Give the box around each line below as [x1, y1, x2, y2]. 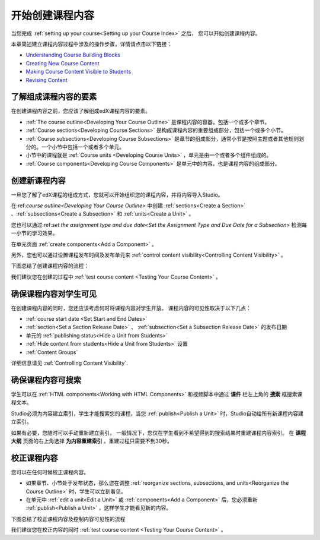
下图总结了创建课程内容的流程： [11, 262, 89, 270]
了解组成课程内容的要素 [11, 92, 97, 102]
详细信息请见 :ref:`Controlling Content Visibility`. [11, 359, 128, 367]
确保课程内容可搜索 [11, 375, 81, 385]
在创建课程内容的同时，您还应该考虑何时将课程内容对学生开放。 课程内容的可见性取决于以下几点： [11, 304, 251, 311]
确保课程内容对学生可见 [11, 289, 97, 299]
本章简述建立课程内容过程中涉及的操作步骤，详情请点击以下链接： [11, 40, 172, 48]
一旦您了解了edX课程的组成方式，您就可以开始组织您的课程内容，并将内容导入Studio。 [11, 191, 223, 198]
